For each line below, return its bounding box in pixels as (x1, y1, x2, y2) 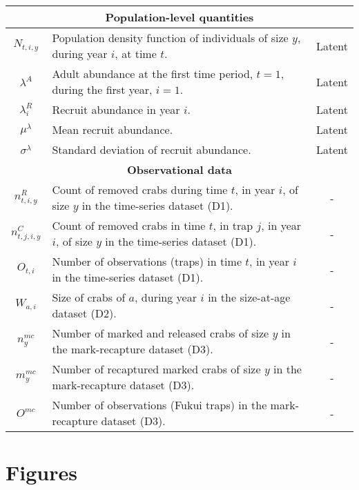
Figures (6, 458, 77, 487)
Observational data (126, 161, 233, 177)
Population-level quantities (105, 9, 254, 25)
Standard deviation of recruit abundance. (52, 141, 251, 157)
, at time (115, 46, 157, 61)
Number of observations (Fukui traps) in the (52, 397, 267, 413)
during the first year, (52, 81, 153, 97)
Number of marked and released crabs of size (52, 325, 269, 341)
